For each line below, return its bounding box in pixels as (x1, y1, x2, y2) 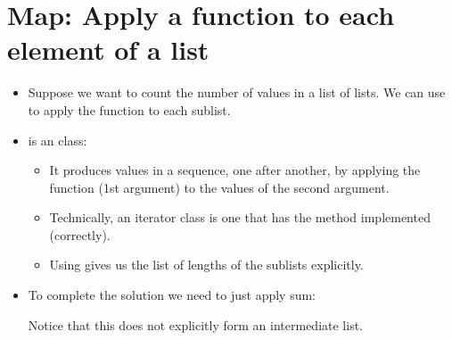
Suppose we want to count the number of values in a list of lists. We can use (28, 83, 446, 102)
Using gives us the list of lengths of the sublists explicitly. (49, 255, 364, 274)
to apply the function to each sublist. (28, 100, 231, 119)
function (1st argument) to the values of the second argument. (49, 178, 390, 196)
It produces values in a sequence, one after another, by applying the (49, 161, 421, 179)
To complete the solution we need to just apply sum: (28, 286, 316, 304)
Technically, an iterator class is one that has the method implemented (49, 208, 431, 227)
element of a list (7, 31, 210, 68)
